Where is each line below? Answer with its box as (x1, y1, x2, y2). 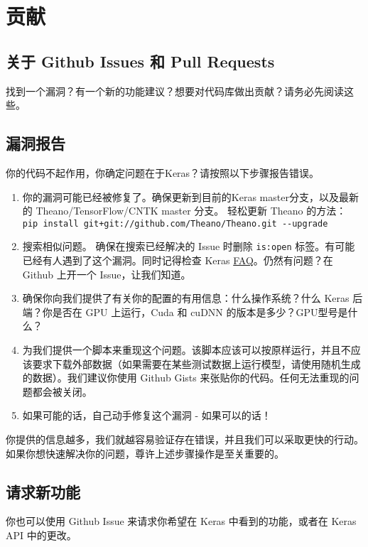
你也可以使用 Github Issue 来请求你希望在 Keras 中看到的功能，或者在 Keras (6, 514, 357, 529)
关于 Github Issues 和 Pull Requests (6, 50, 275, 72)
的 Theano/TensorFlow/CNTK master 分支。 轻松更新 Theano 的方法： (22, 203, 347, 218)
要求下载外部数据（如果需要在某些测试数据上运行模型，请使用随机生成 (32, 356, 361, 371)
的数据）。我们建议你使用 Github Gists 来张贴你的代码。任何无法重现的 (22, 370, 350, 385)
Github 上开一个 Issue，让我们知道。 (22, 266, 191, 281)
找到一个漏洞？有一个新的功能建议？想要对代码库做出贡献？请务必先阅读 (6, 83, 344, 98)
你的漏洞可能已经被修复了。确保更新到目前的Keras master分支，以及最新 (22, 189, 359, 204)
